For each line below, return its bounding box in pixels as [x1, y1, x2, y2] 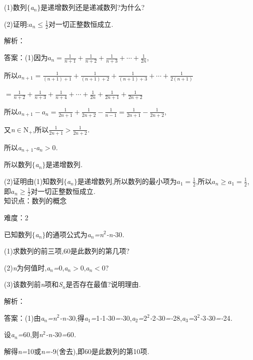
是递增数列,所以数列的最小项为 [77, 176, 177, 186]
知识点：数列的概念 [4, 195, 67, 206]
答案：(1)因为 [4, 52, 48, 63]
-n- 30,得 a [60, 312, 88, 323]
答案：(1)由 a [4, 312, 45, 323]
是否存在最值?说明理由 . [66, 279, 141, 289]
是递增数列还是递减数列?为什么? [40, 2, 145, 12]
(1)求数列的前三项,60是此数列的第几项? [4, 246, 130, 256]
